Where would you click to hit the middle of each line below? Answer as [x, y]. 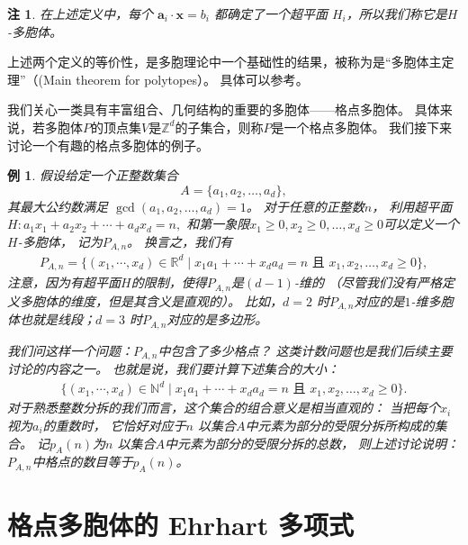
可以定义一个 [421, 224]
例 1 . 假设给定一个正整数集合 [93, 175]
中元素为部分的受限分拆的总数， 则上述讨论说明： [312, 443]
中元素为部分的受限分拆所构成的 [340, 425]
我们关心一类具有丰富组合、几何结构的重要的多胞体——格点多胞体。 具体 [224, 109]
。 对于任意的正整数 [305, 206]
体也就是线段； [51, 319]
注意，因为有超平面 [64, 282]
